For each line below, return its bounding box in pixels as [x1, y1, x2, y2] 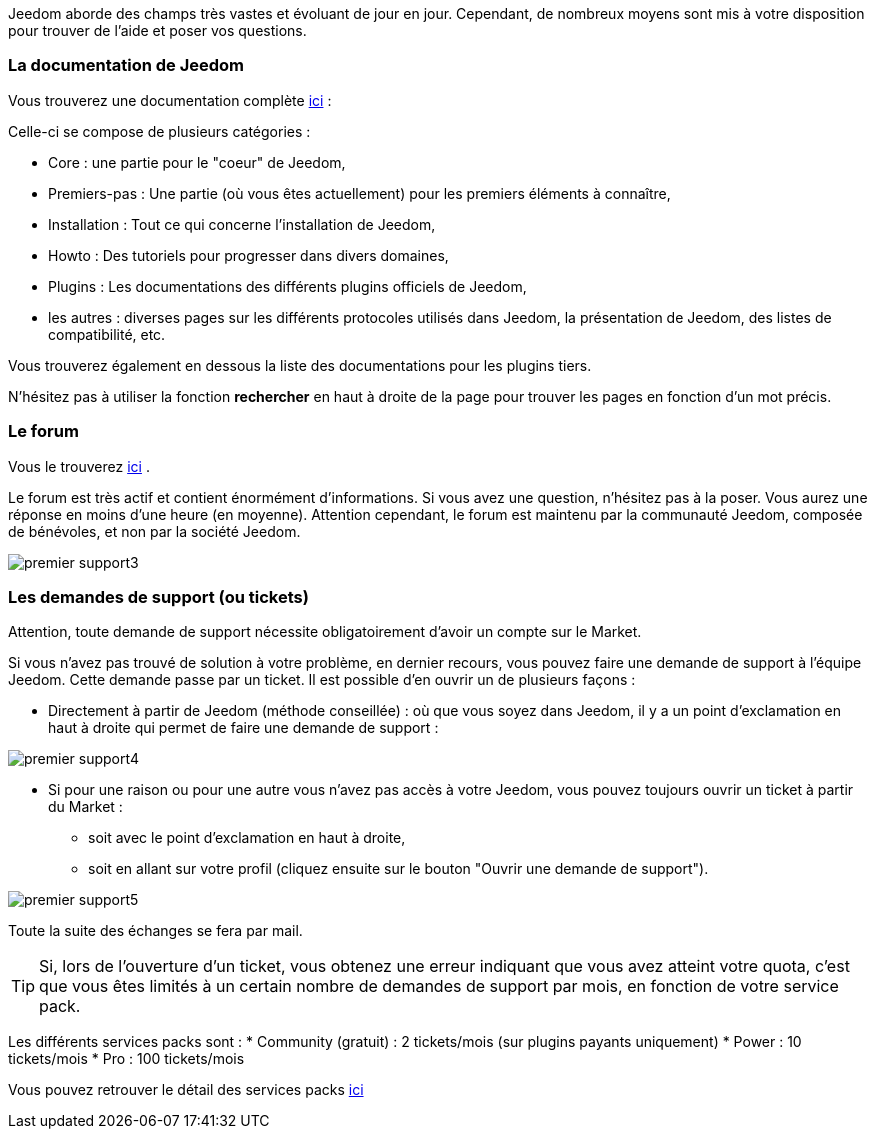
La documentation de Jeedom [8, 55, 244, 76]
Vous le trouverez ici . [8, 457, 150, 475]
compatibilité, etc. [48, 325, 166, 343]
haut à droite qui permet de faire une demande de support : [48, 719, 439, 737]
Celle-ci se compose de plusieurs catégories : [8, 122, 311, 140]
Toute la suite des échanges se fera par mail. [8, 922, 303, 940]
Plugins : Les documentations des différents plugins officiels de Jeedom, [48, 277, 527, 295]
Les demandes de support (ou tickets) [8, 586, 309, 607]
